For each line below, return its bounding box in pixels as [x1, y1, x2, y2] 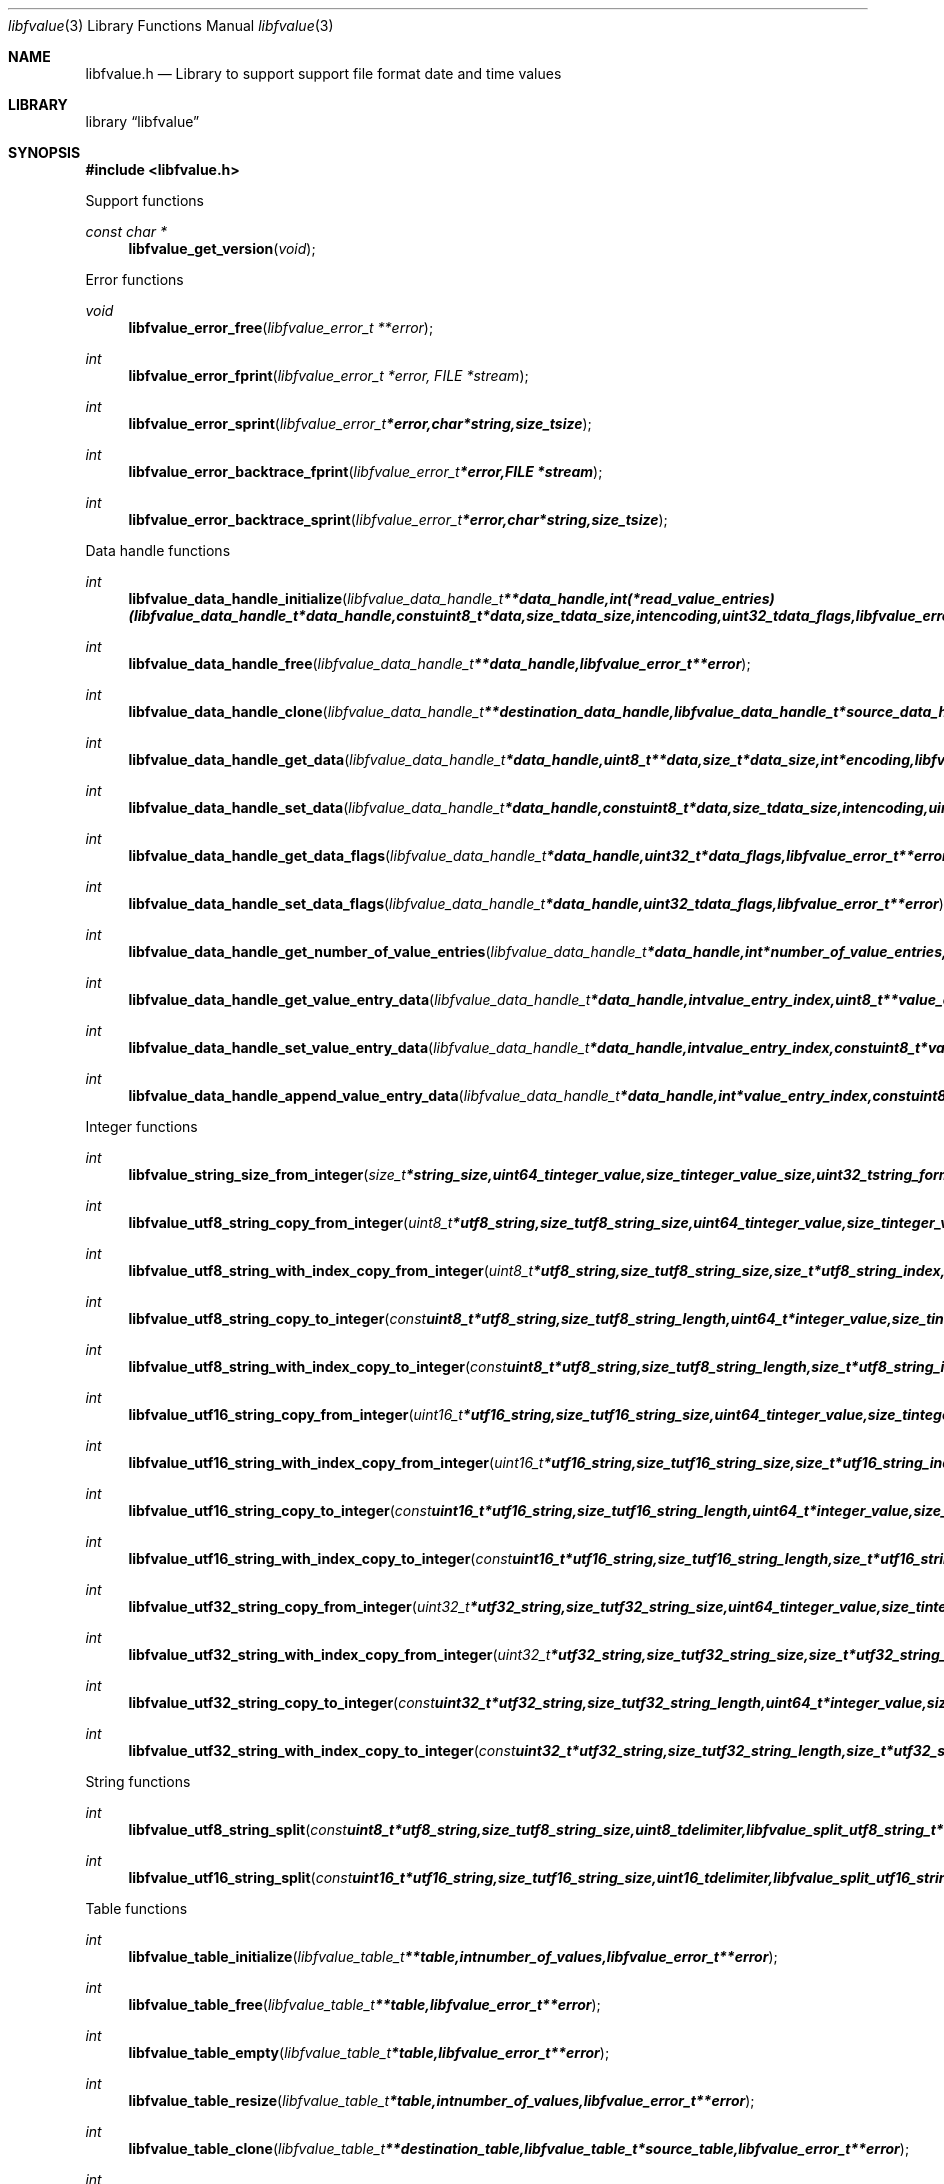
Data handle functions [85, 542, 231, 559]
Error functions [85, 271, 184, 288]
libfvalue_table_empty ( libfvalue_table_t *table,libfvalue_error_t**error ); [128, 2044, 610, 2061]
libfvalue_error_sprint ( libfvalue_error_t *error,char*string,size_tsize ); [128, 415, 592, 432]
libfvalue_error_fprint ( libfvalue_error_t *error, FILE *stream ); [128, 367, 529, 384]
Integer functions [85, 1118, 198, 1135]
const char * [85, 223, 168, 240]
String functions [85, 1773, 191, 1790]
